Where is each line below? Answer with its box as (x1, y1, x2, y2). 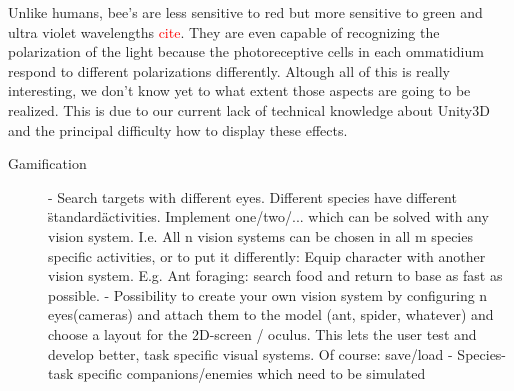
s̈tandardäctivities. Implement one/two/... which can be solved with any (48, 206, 489, 227)
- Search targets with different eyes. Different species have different (48, 186, 457, 207)
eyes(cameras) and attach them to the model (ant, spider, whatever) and (48, 304, 494, 325)
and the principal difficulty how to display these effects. (8, 119, 348, 140)
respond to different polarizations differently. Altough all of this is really (8, 60, 450, 81)
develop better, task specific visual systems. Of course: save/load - (48, 343, 453, 364)
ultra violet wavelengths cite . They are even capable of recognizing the (8, 21, 440, 42)
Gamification (8, 153, 87, 174)
